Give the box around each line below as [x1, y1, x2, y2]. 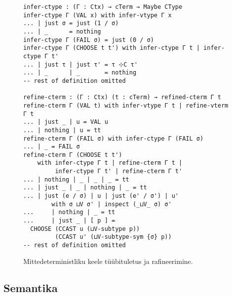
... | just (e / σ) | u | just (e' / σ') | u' [23, 192, 179, 200]
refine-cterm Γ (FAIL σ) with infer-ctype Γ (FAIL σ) [23, 135, 204, 142]
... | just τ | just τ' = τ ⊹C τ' [23, 61, 138, 68]
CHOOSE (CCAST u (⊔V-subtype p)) [30, 225, 140, 232]
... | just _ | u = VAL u [23, 118, 108, 126]
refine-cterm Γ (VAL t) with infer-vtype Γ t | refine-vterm [23, 102, 229, 109]
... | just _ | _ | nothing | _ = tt [23, 184, 147, 191]
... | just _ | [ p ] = [23, 217, 116, 224]
